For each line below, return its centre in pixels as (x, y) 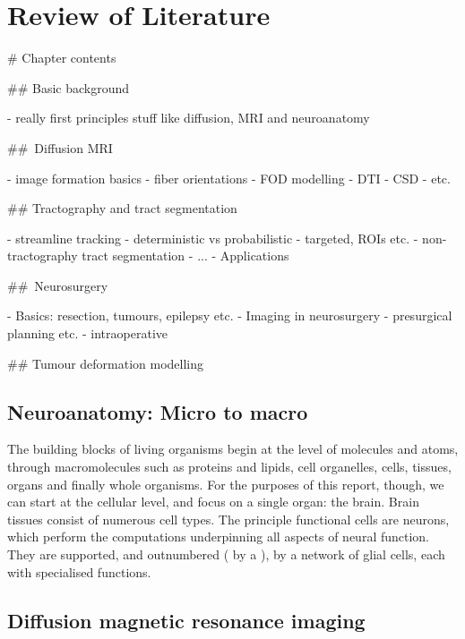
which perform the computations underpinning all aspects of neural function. (219, 537)
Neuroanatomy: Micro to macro (158, 411)
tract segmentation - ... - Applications (185, 256)
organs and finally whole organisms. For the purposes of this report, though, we (226, 484)
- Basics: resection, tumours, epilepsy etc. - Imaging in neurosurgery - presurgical (230, 315)
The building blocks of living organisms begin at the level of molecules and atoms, (233, 449)
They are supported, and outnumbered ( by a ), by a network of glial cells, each (226, 554)
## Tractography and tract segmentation (122, 208)
